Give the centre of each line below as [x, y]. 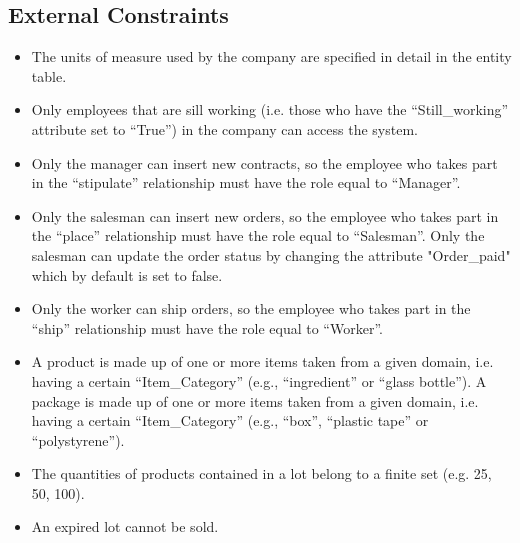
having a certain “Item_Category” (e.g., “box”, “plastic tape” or [230, 420]
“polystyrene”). [78, 439]
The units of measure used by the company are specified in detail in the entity [271, 56]
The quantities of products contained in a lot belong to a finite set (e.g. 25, [261, 473]
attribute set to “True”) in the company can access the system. [224, 128]
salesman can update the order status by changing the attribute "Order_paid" [271, 254]
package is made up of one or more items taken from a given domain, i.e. [255, 400]
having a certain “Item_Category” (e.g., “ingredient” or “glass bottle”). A [259, 380]
